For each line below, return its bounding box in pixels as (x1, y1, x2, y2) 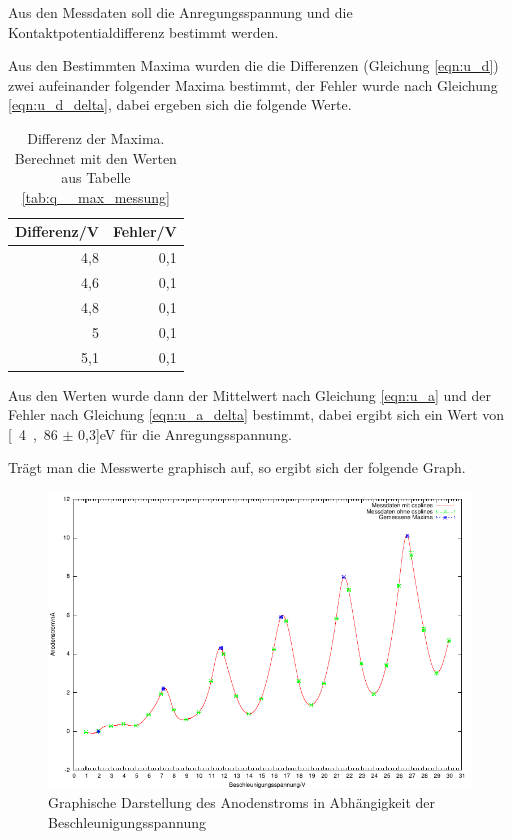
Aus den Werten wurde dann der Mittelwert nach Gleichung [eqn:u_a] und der (8, 384, 492, 405)
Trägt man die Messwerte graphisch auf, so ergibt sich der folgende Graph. (8, 457, 466, 478)
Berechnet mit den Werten (14, 147, 177, 168)
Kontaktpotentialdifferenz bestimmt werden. (8, 21, 279, 42)
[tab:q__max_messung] (21, 186, 171, 207)
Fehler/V (112, 221, 177, 242)
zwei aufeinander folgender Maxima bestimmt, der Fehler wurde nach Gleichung (8, 74, 498, 95)
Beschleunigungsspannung (48, 812, 206, 833)
